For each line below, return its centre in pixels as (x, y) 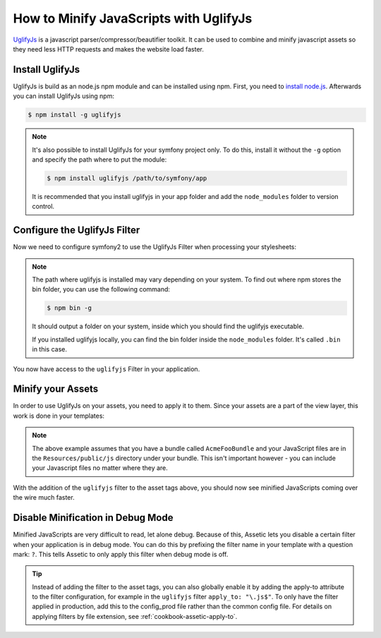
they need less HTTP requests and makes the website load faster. (109, 49)
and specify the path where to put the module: (99, 159)
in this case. (49, 349)
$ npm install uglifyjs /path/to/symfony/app (127, 178)
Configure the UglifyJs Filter (77, 230)
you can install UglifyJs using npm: (64, 96)
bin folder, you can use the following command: (101, 289)
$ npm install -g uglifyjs (74, 115)
